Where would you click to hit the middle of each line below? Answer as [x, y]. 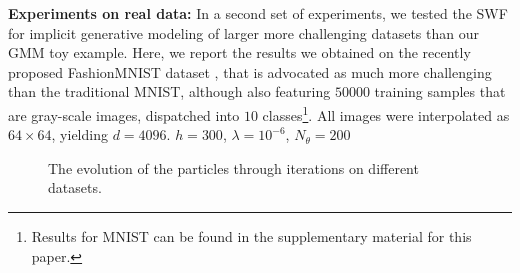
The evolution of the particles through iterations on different [233, 167]
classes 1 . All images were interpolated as [386, 113]
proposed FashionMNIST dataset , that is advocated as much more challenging [250, 71]
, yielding [79, 134]
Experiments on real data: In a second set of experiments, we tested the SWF [258, 13]
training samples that [440, 91]
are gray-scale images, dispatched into [124, 114]
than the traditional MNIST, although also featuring [169, 91]
